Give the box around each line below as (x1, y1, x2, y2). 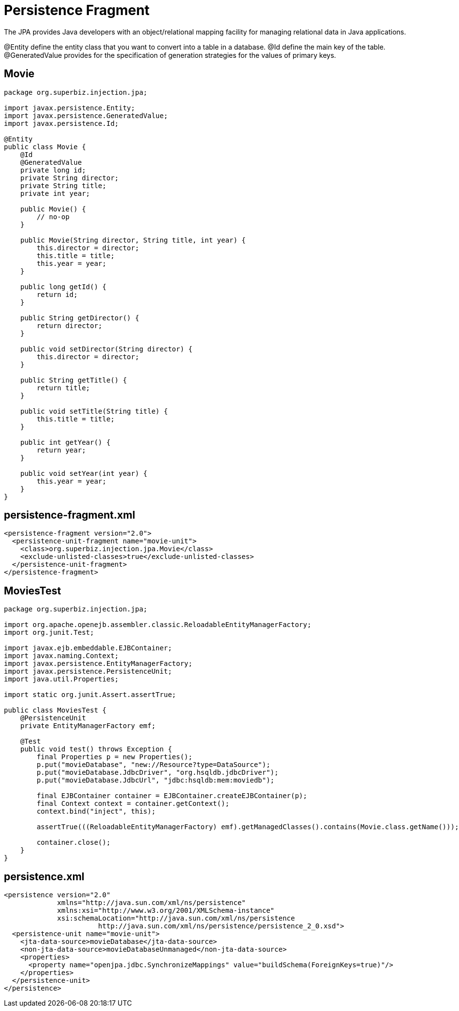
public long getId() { (20, 282, 106, 291)
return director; (36, 321, 103, 330)
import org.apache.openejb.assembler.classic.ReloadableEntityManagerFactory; (4, 621, 312, 629)
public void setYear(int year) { (20, 469, 148, 477)
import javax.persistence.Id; (4, 119, 119, 127)
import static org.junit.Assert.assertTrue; (4, 691, 177, 699)
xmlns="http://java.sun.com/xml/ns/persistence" (57, 899, 246, 907)
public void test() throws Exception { (20, 745, 172, 753)
